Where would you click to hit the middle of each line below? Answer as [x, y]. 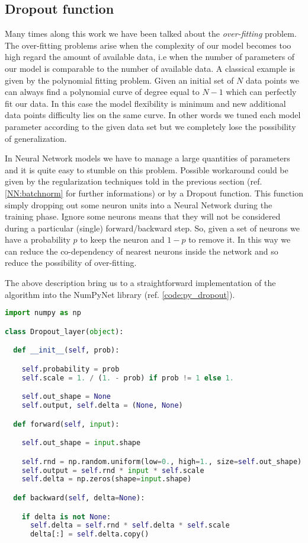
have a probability [38, 239]
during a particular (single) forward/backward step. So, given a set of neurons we [152, 228]
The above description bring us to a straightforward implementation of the [140, 283]
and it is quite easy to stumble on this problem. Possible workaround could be [147, 169]
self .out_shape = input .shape [81, 443]
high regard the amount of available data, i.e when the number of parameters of [150, 57]
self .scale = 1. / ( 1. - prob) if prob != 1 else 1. [128, 378]
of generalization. [36, 138]
